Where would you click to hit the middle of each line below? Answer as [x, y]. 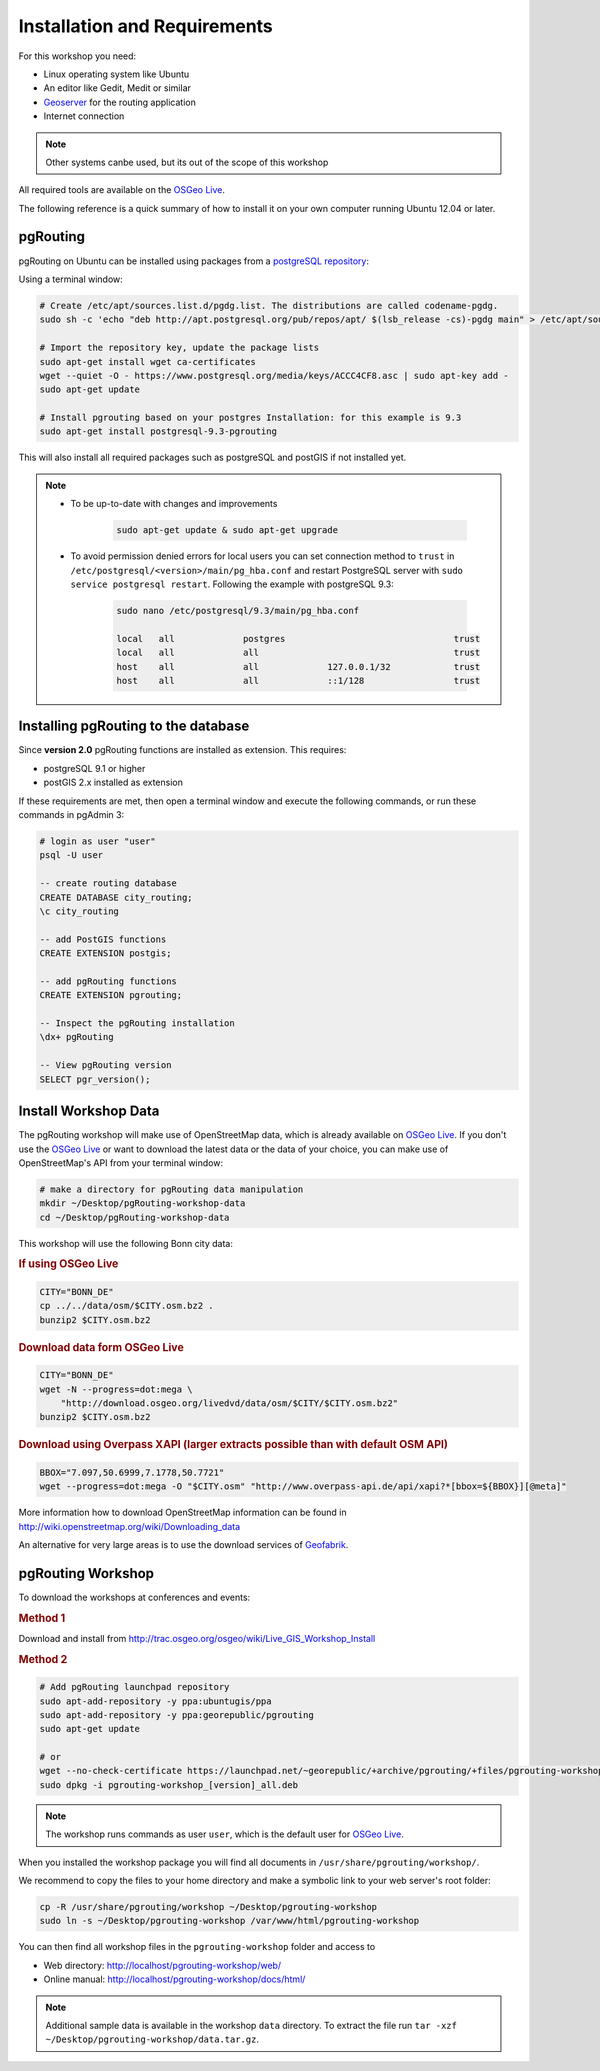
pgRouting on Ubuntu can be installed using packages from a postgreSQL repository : [194, 261]
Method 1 [42, 1618]
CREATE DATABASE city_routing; [116, 897]
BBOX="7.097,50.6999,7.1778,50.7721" [132, 1472]
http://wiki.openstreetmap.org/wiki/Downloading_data [129, 1526]
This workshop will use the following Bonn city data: [126, 1243]
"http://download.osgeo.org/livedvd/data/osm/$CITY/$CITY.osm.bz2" [229, 1403]
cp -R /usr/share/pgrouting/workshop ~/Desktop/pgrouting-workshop [208, 1906]
